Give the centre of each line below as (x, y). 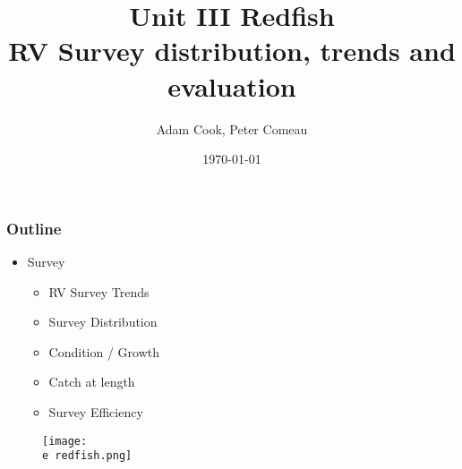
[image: (65, 441)
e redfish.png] (87, 456)
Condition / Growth (104, 351)
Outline (34, 228)
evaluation (232, 85)
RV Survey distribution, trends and (232, 51)
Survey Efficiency (96, 411)
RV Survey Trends (99, 291)
